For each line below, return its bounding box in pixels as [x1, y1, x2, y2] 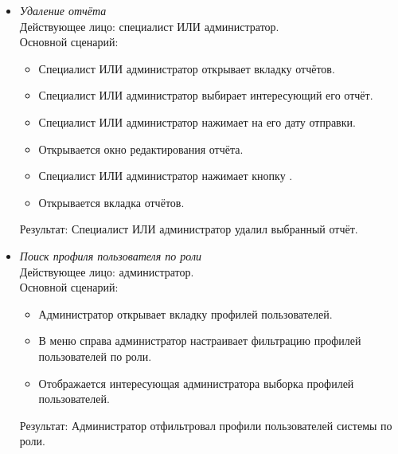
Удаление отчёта [19, 2, 107, 18]
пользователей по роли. [38, 347, 152, 364]
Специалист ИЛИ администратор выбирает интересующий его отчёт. [38, 87, 373, 104]
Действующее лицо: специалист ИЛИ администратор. [19, 18, 279, 34]
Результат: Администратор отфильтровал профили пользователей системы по [19, 417, 392, 433]
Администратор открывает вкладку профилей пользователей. [38, 305, 333, 322]
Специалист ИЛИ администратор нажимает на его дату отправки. [38, 113, 356, 130]
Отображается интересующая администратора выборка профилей [38, 374, 354, 391]
